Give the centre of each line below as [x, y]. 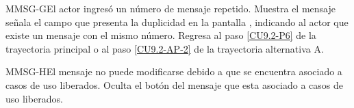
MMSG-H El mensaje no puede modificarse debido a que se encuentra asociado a [174, 71]
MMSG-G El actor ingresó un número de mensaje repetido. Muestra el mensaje [170, 8]
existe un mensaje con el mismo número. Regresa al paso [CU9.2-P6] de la [161, 35]
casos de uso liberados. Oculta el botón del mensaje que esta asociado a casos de [174, 84]
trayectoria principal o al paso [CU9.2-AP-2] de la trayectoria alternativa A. [165, 48]
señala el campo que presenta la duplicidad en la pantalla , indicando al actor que [177, 22]
